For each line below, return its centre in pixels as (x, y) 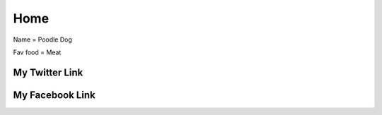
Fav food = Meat (37, 52)
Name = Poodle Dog (42, 40)
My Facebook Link (54, 95)
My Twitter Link (48, 72)
